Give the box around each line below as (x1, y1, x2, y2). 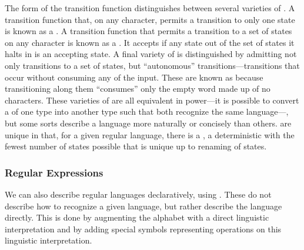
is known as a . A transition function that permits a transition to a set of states (5, 25, 292, 37)
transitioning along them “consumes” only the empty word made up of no (5, 82, 270, 95)
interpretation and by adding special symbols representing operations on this (5, 222, 282, 235)
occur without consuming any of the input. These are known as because (5, 71, 263, 83)
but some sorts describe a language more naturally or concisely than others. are (5, 116, 292, 129)
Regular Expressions (5, 165, 103, 179)
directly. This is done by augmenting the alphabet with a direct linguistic (5, 211, 269, 224)
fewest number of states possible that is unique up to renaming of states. (5, 140, 267, 152)
